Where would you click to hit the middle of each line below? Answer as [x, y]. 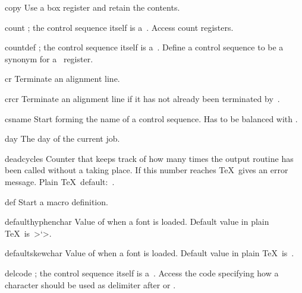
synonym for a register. [49, 58]
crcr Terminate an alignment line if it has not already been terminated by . [142, 98]
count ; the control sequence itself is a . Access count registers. [119, 27]
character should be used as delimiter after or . [90, 284]
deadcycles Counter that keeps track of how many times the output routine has [149, 158]
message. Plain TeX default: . [60, 181]
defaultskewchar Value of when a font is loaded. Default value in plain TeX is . [150, 253]
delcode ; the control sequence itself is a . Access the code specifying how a [142, 273]
